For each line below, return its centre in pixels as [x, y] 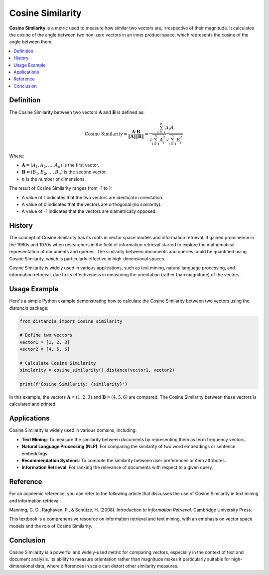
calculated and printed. [33, 404]
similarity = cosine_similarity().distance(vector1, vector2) [97, 370]
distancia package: [29, 308]
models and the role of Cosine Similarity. [51, 526]
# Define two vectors [46, 335]
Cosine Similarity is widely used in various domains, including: [73, 430]
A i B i [170, 128]
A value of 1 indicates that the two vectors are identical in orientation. [93, 197]
